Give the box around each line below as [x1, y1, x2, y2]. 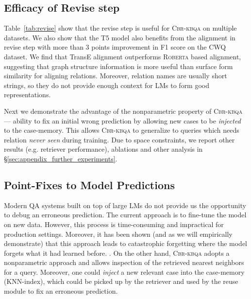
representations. [4, 89, 51, 100]
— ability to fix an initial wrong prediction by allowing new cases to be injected [4, 115, 241, 125]
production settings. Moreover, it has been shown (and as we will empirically [4, 229, 233, 239]
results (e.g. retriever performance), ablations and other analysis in [4, 144, 203, 154]
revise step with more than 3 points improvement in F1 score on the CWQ [4, 42, 226, 52]
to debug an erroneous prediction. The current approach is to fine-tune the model [4, 210, 247, 220]
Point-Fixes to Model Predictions [4, 177, 175, 192]
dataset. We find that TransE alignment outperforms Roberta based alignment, [4, 51, 241, 61]
